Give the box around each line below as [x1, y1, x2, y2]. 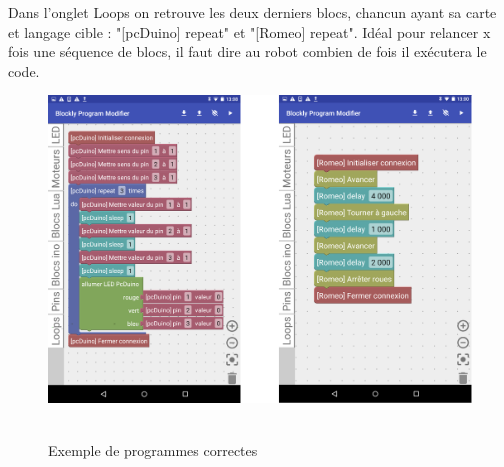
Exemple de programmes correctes [48, 440, 258, 461]
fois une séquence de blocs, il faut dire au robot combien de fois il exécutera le [8, 41, 487, 62]
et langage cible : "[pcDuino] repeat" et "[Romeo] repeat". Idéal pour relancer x [8, 21, 491, 42]
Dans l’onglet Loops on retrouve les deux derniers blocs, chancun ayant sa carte [8, 2, 497, 22]
